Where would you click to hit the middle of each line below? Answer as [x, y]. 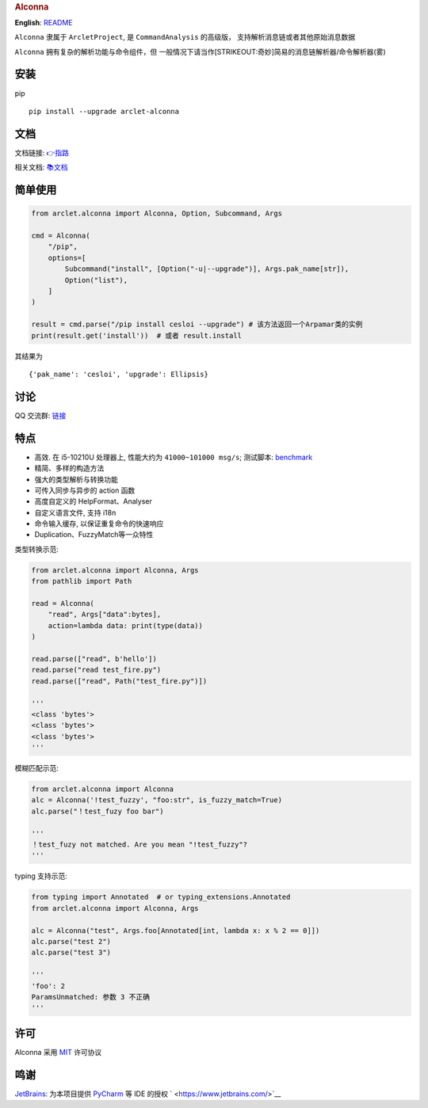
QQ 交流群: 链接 [40, 415]
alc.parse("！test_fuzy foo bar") [97, 811]
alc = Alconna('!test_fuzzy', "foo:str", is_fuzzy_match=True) [157, 800]
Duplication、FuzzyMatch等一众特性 [94, 535]
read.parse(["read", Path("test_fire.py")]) [119, 681]
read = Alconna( [63, 603]
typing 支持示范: [41, 876]
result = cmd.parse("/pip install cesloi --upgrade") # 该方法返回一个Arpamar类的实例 [197, 324]
